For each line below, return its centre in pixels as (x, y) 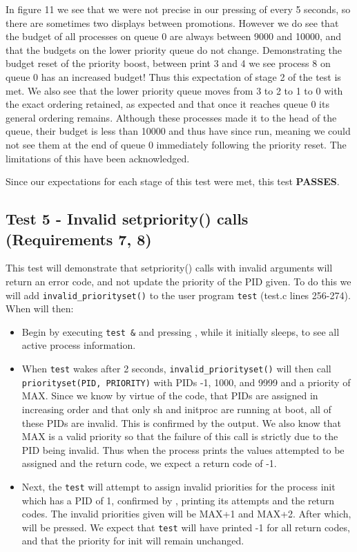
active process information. (79, 345)
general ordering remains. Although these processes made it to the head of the (171, 117)
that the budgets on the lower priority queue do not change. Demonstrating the (174, 49)
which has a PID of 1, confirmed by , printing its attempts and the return (178, 500)
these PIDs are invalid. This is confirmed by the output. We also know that (181, 422)
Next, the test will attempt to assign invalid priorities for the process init (178, 486)
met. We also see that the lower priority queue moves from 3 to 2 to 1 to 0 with (174, 90)
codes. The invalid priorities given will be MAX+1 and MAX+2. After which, (186, 514)
